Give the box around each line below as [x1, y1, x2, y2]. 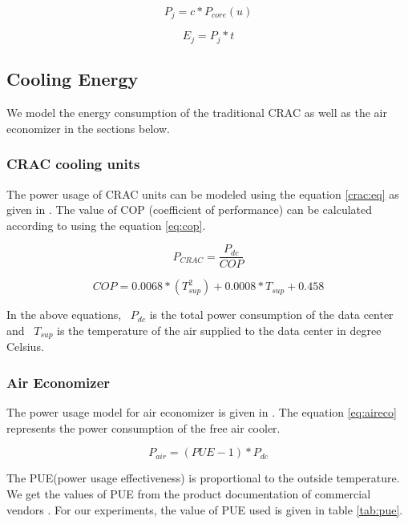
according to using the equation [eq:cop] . [6, 216, 206, 233]
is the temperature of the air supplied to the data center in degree [57, 321, 382, 338]
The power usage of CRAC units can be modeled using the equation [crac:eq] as [6, 185, 399, 202]
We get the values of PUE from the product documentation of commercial [6, 486, 371, 502]
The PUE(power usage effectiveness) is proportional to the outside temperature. [6, 470, 400, 486]
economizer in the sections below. [6, 119, 170, 136]
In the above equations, [6, 306, 122, 323]
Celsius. [6, 338, 44, 355]
